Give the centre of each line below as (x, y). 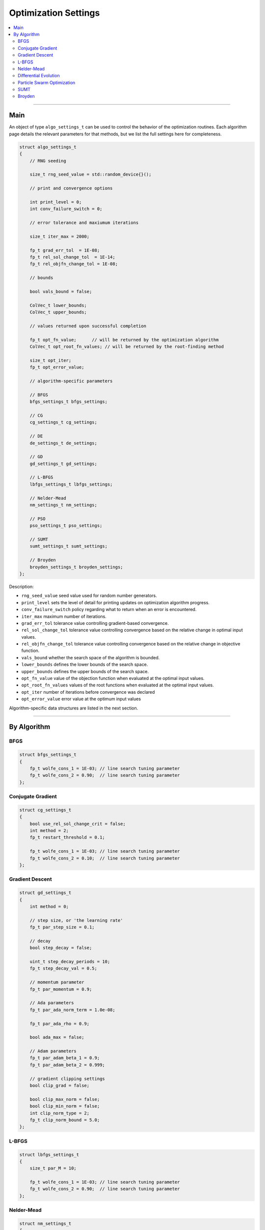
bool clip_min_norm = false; (65, 1106)
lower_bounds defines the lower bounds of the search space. (85, 665)
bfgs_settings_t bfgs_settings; (69, 402)
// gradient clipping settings (67, 1078)
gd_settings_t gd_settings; (64, 463)
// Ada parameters (52, 1003)
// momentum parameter (57, 982)
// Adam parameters (53, 1051)
